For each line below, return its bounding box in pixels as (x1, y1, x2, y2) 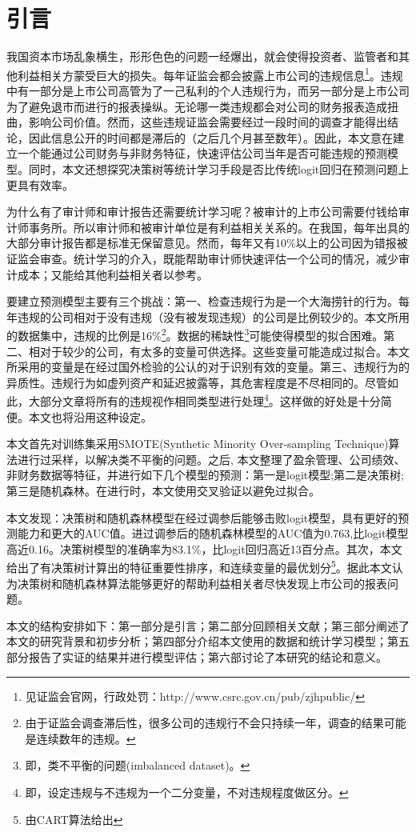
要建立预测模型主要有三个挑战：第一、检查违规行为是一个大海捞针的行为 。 (6, 293, 398, 310)
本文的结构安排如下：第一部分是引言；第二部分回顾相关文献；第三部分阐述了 (6, 617, 410, 634)
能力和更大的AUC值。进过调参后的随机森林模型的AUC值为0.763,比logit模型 (17, 525, 409, 542)
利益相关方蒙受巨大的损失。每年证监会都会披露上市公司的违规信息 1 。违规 (17, 64, 403, 83)
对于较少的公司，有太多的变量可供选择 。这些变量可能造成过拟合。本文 (39, 342, 410, 359)
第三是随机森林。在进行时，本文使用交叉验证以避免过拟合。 (6, 482, 320, 498)
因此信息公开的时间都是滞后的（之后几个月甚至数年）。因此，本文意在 (28, 129, 393, 146)
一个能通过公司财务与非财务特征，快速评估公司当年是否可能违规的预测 (17, 145, 387, 162)
